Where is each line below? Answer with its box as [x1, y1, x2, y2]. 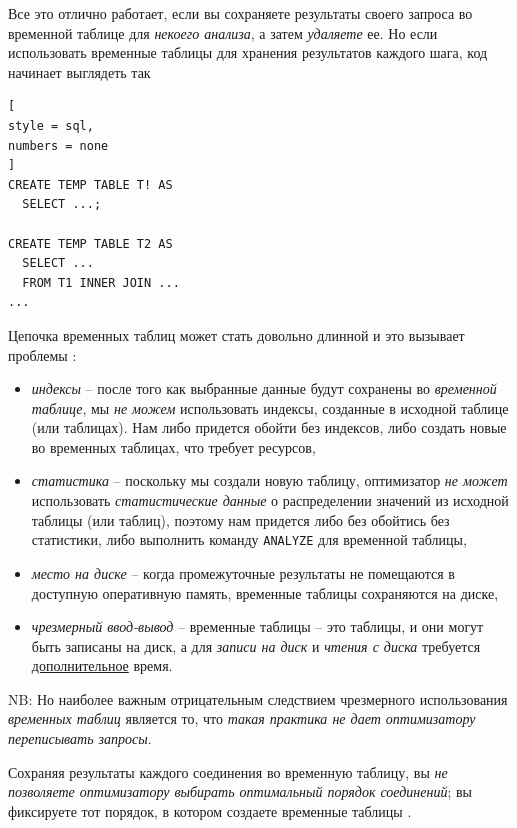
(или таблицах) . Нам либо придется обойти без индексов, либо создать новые [31, 417, 507, 438]
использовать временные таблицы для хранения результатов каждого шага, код [8, 42, 488, 63]
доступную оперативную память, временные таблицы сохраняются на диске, [31, 582, 499, 603]
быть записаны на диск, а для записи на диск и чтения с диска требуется [31, 635, 481, 656]
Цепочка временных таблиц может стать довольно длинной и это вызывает [8, 324, 465, 345]
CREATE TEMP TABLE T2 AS [8, 236, 173, 251]
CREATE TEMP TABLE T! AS [8, 177, 173, 192]
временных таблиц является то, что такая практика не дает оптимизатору [8, 708, 476, 729]
